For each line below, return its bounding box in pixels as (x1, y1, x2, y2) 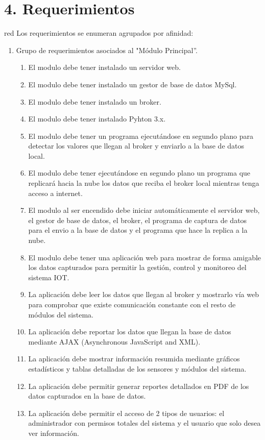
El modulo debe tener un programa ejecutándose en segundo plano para (28, 130, 253, 141)
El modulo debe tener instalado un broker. (28, 96, 161, 107)
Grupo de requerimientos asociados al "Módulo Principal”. (16, 44, 198, 55)
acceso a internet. (28, 187, 83, 198)
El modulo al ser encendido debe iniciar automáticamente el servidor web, (28, 205, 260, 215)
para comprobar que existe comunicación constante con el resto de (28, 299, 236, 309)
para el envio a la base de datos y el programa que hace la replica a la (28, 225, 248, 235)
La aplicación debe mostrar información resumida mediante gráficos (28, 353, 240, 364)
